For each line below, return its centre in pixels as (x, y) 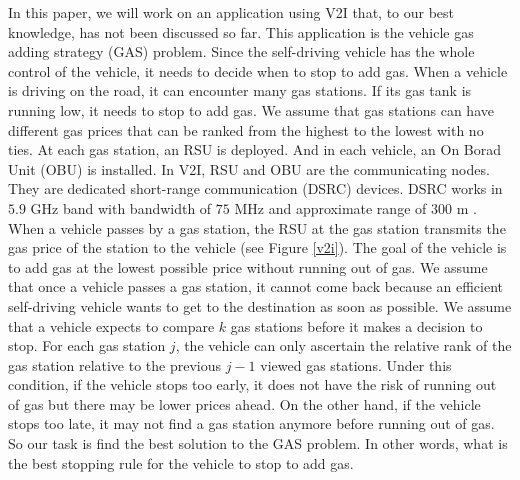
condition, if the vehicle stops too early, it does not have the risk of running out (252, 384)
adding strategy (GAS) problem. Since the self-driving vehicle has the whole (241, 51)
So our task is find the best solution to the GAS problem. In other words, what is (258, 443)
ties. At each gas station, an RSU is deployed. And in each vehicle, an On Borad (255, 149)
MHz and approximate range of (330, 207)
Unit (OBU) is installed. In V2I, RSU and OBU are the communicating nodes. (249, 168)
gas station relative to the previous (115, 364)
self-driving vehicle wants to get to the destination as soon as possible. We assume (260, 305)
